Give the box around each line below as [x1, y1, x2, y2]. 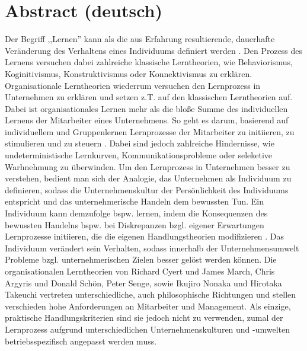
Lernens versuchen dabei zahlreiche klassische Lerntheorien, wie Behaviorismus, [5, 56, 293, 68]
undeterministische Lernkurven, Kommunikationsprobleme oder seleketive [5, 149, 273, 161]
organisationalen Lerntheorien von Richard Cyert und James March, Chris [5, 265, 275, 277]
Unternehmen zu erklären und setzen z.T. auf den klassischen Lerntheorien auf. [5, 91, 293, 103]
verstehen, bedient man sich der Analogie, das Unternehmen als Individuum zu [5, 172, 292, 184]
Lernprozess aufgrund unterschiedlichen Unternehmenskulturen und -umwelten [5, 323, 290, 335]
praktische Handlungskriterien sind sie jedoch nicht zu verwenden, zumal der [5, 311, 283, 324]
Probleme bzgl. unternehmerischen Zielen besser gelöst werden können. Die [5, 253, 277, 266]
